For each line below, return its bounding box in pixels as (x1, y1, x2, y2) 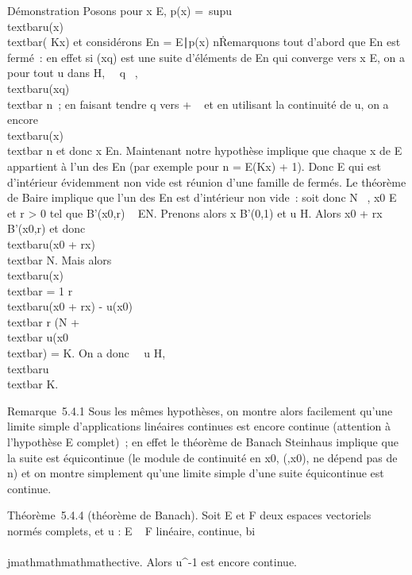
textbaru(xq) (7, 79, 70, 96)
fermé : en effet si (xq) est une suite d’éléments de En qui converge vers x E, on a (7, 48, 405, 65)
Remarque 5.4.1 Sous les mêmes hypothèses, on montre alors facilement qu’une (7, 402, 393, 419)
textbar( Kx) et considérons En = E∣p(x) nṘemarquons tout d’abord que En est (7, 33, 401, 50)
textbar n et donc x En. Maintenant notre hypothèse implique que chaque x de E (7, 142, 402, 159)
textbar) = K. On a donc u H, (7, 345, 166, 361)
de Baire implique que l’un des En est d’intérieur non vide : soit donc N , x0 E (7, 189, 397, 206)
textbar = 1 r (7, 282, 73, 299)
